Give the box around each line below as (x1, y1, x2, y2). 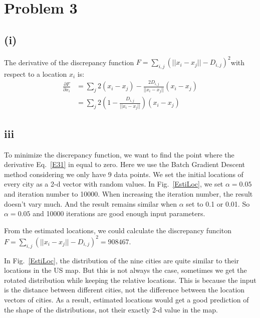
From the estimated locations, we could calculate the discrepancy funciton (4, 225, 231, 235)
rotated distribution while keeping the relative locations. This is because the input (4, 274, 256, 285)
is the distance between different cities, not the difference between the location (4, 284, 245, 295)
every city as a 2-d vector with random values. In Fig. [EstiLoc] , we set (4, 179, 223, 189)
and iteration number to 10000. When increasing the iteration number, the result (4, 188, 253, 199)
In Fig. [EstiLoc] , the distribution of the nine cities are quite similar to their (4, 255, 239, 265)
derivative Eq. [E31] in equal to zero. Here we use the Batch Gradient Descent (4, 159, 245, 170)
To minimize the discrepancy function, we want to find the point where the (4, 149, 234, 160)
